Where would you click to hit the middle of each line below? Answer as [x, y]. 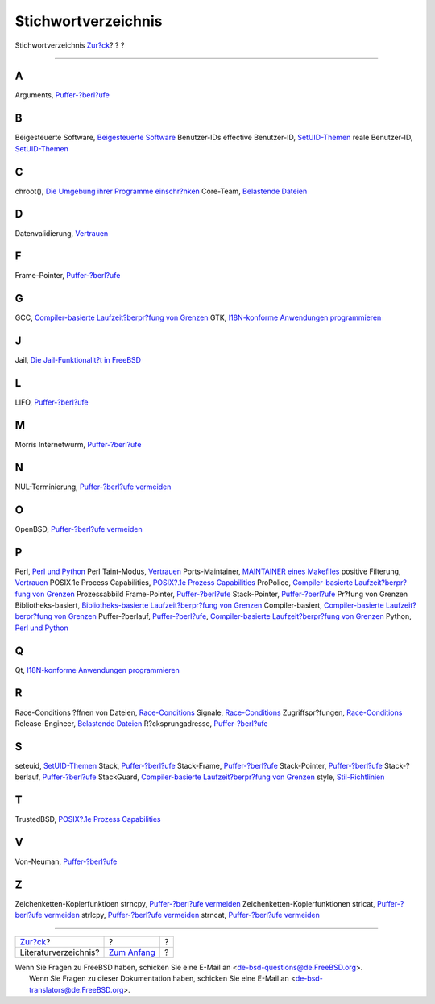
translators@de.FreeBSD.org [77, 989]
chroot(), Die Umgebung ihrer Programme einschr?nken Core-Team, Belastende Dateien [161, 191]
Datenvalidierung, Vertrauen [62, 233]
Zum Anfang [132, 952]
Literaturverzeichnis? [60, 952]
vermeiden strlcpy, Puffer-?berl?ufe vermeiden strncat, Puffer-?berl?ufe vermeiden [182, 915]
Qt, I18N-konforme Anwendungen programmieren [97, 670]
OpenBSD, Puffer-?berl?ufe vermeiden [79, 529]
